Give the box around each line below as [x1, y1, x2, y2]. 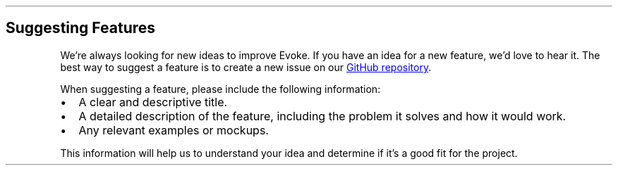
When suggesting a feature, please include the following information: [60, 82, 381, 95]
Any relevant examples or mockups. [78, 122, 269, 137]
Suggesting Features [6, 19, 156, 37]
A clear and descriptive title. [78, 94, 228, 109]
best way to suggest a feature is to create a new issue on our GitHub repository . [60, 61, 432, 73]
